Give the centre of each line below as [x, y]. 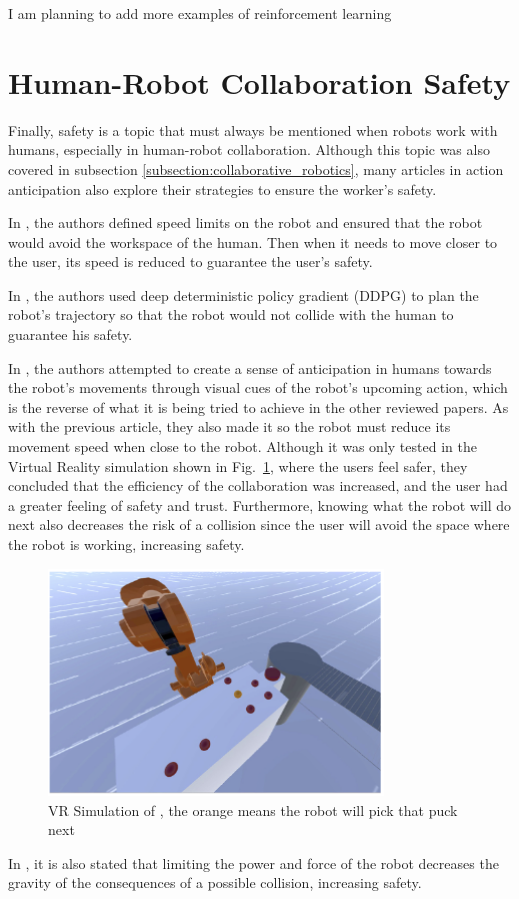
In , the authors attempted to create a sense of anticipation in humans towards [250, 367]
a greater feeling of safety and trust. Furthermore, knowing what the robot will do [260, 504]
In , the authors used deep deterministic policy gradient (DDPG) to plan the [243, 294]
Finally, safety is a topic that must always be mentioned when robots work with [253, 129]
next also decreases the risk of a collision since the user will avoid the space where [259, 524]
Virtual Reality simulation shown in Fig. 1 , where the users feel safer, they [238, 465]
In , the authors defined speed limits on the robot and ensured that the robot [245, 222]
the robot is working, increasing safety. [126, 544]
